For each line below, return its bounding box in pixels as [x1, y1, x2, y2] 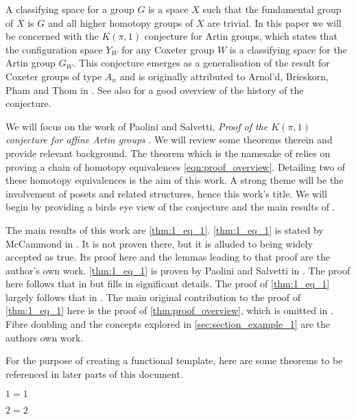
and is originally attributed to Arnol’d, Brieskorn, [119, 69, 329, 83]
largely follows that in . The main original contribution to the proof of [5, 289, 301, 304]
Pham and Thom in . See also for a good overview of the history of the [5, 82, 304, 97]
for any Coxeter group [121, 42, 215, 56]
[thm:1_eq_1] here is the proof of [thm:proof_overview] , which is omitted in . [5, 303, 333, 318]
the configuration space [5, 42, 103, 56]
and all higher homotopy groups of [47, 15, 193, 29]
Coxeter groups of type [5, 69, 102, 83]
